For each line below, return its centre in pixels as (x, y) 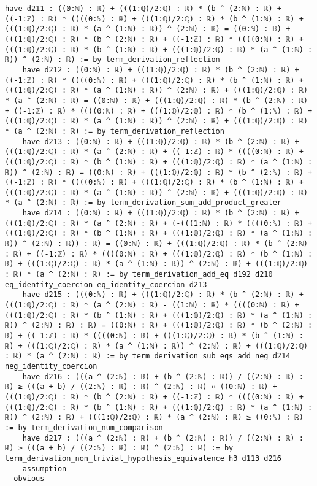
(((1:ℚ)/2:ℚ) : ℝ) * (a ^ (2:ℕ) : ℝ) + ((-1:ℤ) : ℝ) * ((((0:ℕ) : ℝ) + (154, 152)
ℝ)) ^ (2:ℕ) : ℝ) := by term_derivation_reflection (113, 60)
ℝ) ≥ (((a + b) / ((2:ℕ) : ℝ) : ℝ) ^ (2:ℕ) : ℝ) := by (119, 448)
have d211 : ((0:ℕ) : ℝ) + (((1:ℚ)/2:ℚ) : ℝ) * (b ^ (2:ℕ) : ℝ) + (143, 9)
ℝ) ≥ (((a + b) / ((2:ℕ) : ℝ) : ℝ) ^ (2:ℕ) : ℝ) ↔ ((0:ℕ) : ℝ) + (141, 387)
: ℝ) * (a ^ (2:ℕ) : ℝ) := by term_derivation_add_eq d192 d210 (139, 275)
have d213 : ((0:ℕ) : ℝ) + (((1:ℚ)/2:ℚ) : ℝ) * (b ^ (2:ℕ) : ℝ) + (161, 141)
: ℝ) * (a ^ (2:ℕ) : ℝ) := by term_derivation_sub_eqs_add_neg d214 (148, 356)
